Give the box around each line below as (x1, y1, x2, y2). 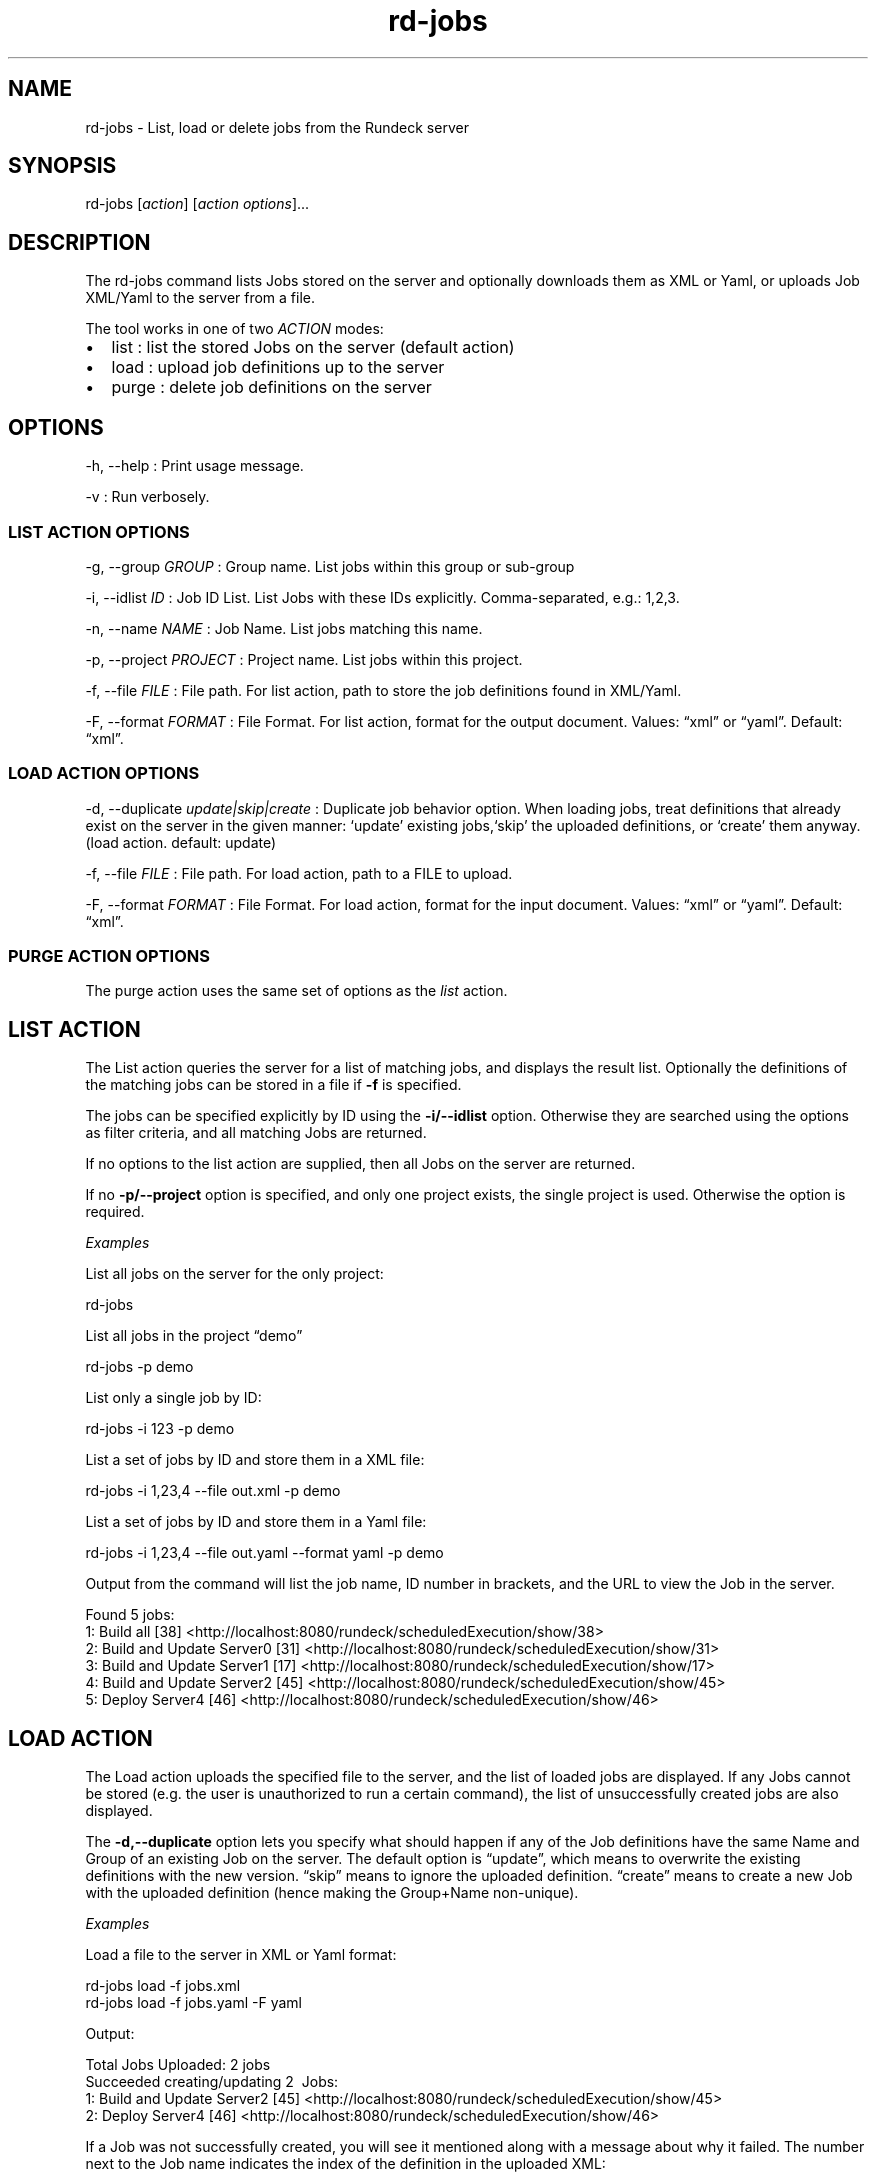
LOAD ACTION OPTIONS (8, 763, 200, 784)
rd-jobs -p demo (85, 1358, 194, 1376)
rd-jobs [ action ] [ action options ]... (85, 195, 310, 213)
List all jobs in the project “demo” (85, 1327, 303, 1345)
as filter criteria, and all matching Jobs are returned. (85, 1124, 427, 1142)
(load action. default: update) (85, 833, 277, 851)
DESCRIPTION (8, 229, 151, 255)
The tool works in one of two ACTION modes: (85, 320, 384, 338)
